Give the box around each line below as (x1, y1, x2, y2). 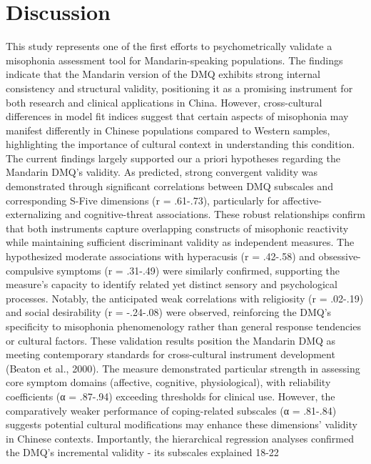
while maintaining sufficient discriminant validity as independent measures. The (6, 235, 355, 250)
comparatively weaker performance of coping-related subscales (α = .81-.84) (6, 403, 337, 418)
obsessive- (318, 249, 361, 264)
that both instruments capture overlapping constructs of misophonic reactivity (6, 220, 349, 235)
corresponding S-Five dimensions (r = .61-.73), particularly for (6, 192, 280, 207)
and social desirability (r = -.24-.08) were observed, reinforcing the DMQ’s (6, 305, 332, 320)
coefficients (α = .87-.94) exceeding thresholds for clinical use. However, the (6, 388, 335, 403)
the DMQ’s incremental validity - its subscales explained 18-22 (6, 445, 279, 460)
